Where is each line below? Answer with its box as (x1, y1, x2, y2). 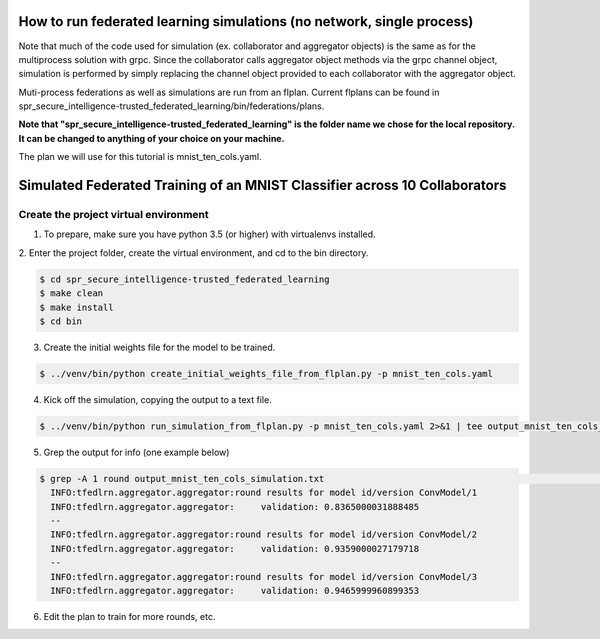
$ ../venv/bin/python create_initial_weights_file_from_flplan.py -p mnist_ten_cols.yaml (39, 368, 494, 379)
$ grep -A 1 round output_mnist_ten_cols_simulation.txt (39, 473, 325, 484)
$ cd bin (39, 315, 83, 327)
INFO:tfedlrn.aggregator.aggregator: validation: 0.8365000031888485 (50, 501, 420, 512)
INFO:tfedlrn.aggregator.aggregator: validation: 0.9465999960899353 (50, 585, 420, 596)
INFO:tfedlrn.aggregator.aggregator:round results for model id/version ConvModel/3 (50, 571, 478, 582)
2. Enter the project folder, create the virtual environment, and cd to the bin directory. (18, 246, 369, 259)
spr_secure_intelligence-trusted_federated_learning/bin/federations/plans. (18, 100, 325, 112)
